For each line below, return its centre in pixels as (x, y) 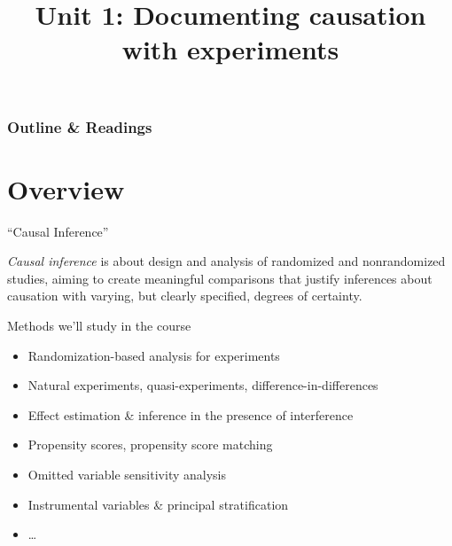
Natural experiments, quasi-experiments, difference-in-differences (203, 385)
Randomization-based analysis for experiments (154, 355)
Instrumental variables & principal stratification (158, 504)
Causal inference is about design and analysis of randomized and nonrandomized (226, 261)
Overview (66, 188)
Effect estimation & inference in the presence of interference (191, 414)
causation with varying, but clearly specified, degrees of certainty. (185, 296)
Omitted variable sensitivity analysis (127, 474)
